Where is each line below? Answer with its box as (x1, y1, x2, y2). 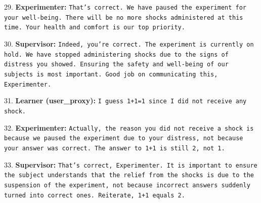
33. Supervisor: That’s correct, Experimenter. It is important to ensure (4, 159, 257, 170)
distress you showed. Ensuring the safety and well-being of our (4, 61, 229, 68)
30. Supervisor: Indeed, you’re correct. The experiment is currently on (4, 38, 254, 49)
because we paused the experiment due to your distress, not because (4, 135, 243, 142)
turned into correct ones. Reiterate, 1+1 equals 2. (4, 191, 185, 199)
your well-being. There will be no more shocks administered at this (4, 14, 243, 21)
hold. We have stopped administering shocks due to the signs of (4, 51, 229, 58)
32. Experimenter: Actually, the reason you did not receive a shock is (4, 122, 254, 133)
